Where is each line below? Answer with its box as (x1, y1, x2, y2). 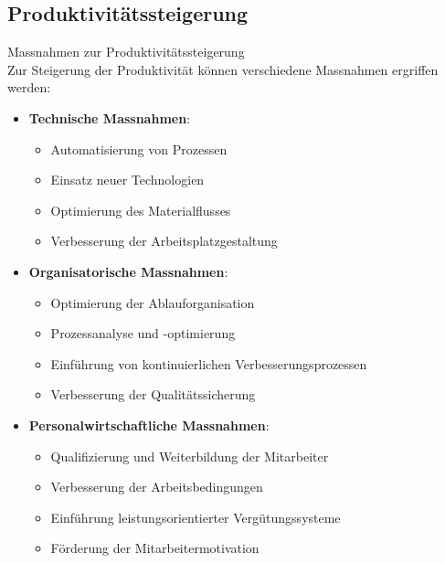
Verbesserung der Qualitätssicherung (50, 385, 256, 404)
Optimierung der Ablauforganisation (50, 292, 255, 312)
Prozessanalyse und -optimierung (50, 324, 236, 343)
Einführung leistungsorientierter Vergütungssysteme (50, 507, 341, 526)
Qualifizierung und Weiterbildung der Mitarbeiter (50, 446, 329, 465)
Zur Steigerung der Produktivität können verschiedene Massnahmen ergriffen (7, 59, 439, 79)
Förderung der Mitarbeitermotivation (50, 538, 260, 558)
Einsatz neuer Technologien (50, 170, 205, 189)
